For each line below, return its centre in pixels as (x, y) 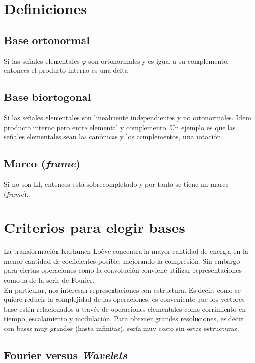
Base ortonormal (47, 40)
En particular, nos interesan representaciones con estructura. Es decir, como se (122, 289)
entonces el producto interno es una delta (66, 70)
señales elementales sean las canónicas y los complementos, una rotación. (113, 137)
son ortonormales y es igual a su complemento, (159, 60)
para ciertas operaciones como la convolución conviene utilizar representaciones (123, 270)
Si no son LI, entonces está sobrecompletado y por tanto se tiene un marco (116, 183)
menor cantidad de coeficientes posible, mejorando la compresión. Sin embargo (122, 260)
